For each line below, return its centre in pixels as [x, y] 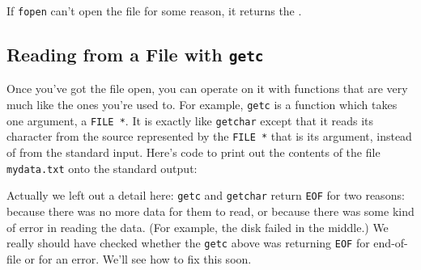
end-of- [391, 243]
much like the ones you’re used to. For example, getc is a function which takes [202, 105]
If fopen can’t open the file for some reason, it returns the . [154, 11]
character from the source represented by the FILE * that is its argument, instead [209, 136]
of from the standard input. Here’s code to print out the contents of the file [193, 152]
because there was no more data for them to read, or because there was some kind [210, 211]
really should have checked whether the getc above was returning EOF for [188, 243]
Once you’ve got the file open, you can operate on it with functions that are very [207, 89]
